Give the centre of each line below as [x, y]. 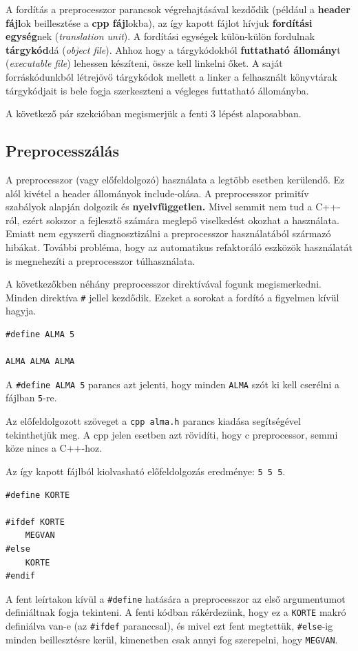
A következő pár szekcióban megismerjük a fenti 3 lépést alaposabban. [154, 113]
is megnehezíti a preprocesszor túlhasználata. [101, 260]
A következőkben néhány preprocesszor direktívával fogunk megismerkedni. [164, 284]
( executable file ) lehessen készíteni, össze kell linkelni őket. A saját [144, 63]
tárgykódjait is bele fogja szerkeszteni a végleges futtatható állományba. [157, 90]
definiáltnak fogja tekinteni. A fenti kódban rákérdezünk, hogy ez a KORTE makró [176, 612]
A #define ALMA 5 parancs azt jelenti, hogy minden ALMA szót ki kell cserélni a [172, 384]
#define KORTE [38, 495]
